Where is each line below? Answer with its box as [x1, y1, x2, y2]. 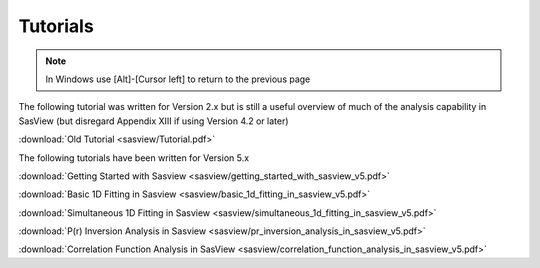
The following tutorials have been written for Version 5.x [18, 151, 250, 164]
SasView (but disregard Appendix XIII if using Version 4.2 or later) [18, 115, 289, 127]
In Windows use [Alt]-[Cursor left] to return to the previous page [45, 73, 311, 85]
